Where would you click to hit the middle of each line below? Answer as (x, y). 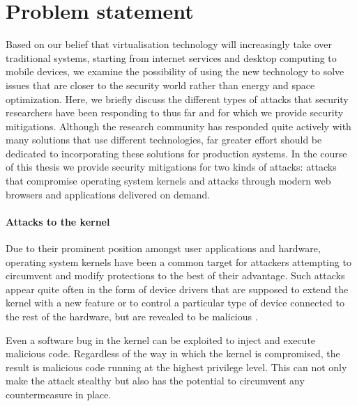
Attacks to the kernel (58, 221)
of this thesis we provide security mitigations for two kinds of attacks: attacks (171, 167)
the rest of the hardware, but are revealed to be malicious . (132, 317)
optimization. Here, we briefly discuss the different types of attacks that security (177, 99)
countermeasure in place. (59, 394)
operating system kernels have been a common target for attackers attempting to (178, 261)
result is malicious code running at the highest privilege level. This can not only (176, 367)
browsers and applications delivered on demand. (108, 194)
